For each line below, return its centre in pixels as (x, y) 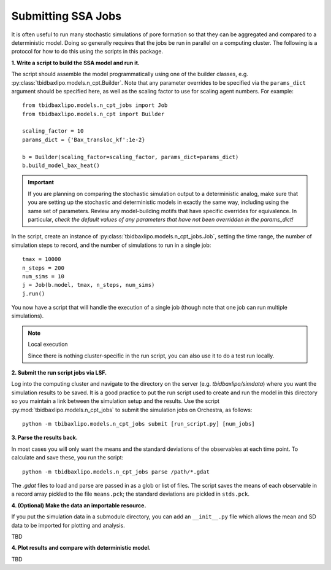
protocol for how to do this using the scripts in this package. (87, 52)
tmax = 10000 (42, 259)
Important (41, 182)
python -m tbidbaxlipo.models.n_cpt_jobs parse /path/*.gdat (116, 472)
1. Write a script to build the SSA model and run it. (76, 63)
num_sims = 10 (43, 276)
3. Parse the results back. (44, 438)
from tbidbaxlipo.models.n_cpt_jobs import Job (95, 105)
